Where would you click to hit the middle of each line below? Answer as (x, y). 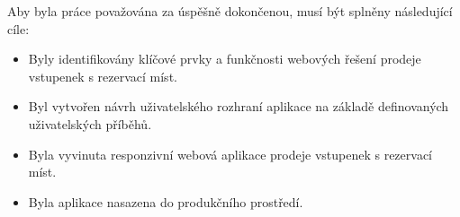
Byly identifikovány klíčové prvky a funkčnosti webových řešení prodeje (225, 59)
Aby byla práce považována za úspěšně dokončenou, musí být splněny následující (230, 11)
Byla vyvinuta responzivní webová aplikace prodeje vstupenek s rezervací (230, 154)
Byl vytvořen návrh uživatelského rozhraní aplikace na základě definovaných (239, 106)
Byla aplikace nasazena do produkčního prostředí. (166, 201)
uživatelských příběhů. (90, 123)
